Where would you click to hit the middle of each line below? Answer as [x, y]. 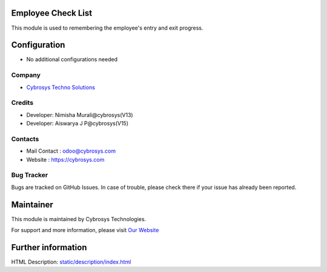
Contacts [25, 139]
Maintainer [32, 204]
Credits [22, 103]
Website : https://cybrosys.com [65, 159]
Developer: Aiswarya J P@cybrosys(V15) [78, 124]
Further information [49, 247]
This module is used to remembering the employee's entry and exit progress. [107, 28]
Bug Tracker [30, 175]
